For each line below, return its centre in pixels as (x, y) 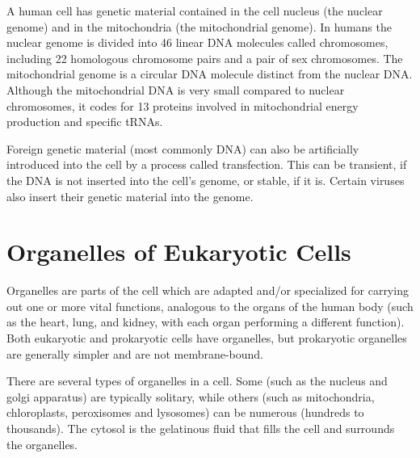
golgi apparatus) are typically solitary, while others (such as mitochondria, (191, 396)
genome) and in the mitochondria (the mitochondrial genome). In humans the (199, 26)
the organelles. (42, 444)
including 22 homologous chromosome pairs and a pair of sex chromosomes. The (205, 58)
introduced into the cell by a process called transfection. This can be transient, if (207, 164)
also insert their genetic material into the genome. (130, 196)
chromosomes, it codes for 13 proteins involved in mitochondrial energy (183, 105)
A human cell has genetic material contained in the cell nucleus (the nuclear (195, 11)
